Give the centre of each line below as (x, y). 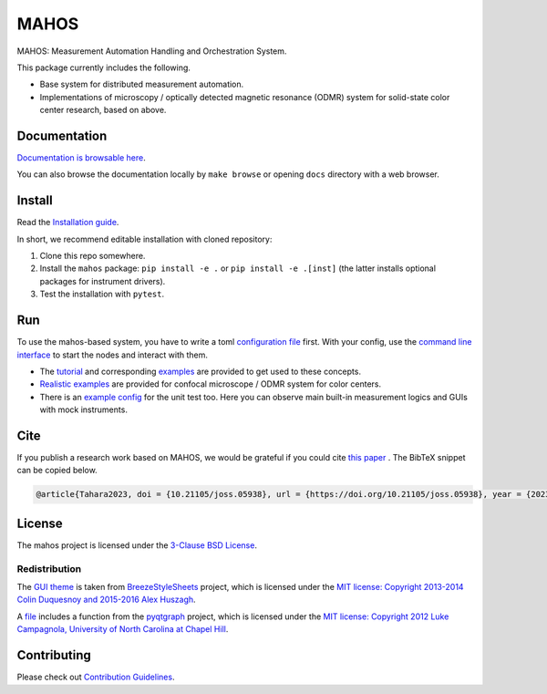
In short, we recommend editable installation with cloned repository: (144, 239)
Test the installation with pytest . (102, 294)
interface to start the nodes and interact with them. (113, 355)
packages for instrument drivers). (103, 281)
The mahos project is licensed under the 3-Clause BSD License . (137, 545)
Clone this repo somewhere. (93, 256)
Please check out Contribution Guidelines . (96, 677)
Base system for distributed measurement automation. (142, 84)
